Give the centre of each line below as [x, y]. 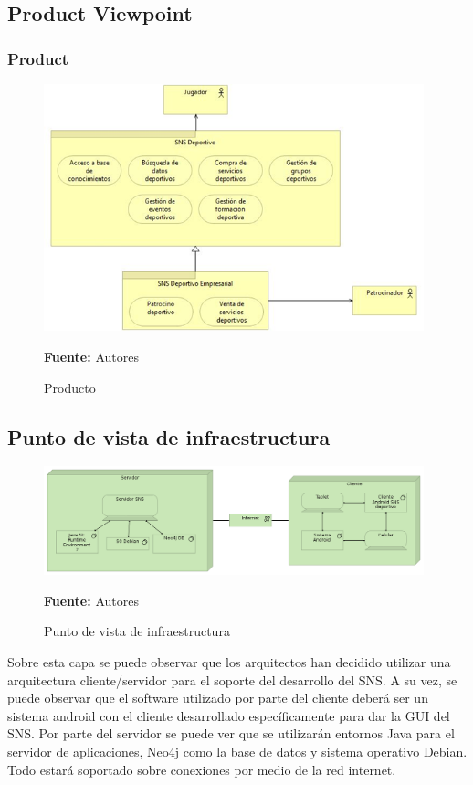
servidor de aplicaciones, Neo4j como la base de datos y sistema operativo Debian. [237, 752]
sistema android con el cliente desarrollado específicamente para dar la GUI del [229, 715]
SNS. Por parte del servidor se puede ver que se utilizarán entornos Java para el [231, 733]
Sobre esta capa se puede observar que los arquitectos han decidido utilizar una [229, 662]
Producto [70, 387]
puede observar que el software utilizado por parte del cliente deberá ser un [218, 698]
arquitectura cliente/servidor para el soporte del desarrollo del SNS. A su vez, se [232, 679]
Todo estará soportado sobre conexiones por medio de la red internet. [202, 769]
